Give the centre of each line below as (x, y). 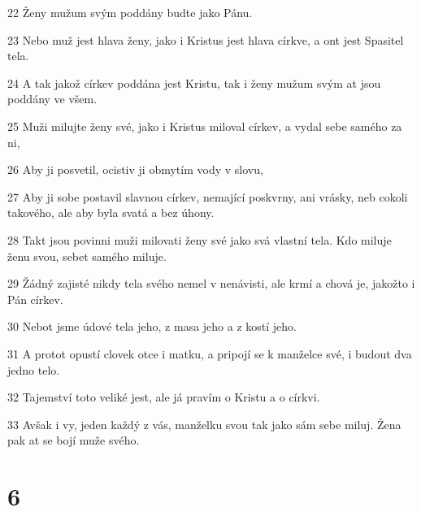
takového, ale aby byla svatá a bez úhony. (111, 213)
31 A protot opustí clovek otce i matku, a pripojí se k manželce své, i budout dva (210, 353)
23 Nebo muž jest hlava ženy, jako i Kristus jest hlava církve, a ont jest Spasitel (206, 39)
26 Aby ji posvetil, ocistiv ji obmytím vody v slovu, (135, 169)
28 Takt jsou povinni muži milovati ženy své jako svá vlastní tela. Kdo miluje (200, 239)
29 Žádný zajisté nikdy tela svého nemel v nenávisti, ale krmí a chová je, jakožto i (211, 283)
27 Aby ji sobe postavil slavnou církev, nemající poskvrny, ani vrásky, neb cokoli (208, 196)
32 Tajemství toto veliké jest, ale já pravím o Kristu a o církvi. (164, 397)
